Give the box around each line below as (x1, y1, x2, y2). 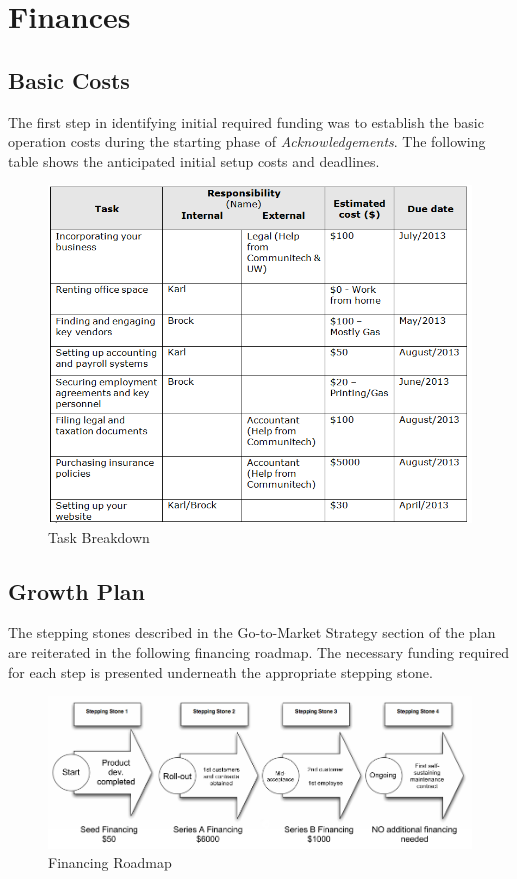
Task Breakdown (48, 526, 150, 547)
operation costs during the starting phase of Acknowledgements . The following (8, 131, 486, 152)
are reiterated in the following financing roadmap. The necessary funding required (8, 641, 509, 662)
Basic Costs (8, 64, 130, 95)
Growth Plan (8, 575, 146, 606)
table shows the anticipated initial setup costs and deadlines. (8, 150, 380, 171)
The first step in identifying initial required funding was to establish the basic (8, 111, 484, 132)
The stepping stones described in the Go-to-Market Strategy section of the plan (8, 622, 496, 643)
